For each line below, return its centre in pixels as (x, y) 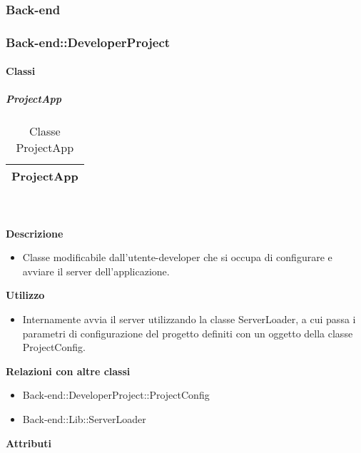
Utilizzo (25, 295)
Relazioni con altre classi (68, 371)
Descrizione (35, 233)
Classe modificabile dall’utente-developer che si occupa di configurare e (177, 257)
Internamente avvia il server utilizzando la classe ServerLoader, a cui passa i (189, 319)
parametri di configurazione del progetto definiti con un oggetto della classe (188, 333)
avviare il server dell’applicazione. (96, 271)
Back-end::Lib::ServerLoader (84, 418)
